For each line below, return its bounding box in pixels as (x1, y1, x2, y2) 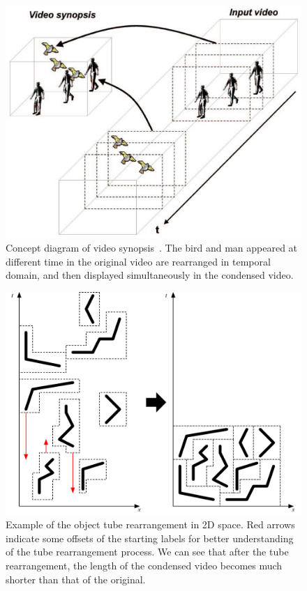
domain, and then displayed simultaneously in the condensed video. (6, 268, 294, 282)
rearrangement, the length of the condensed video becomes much (6, 558, 283, 573)
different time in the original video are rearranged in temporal (6, 254, 271, 268)
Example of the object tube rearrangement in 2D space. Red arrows (6, 517, 295, 532)
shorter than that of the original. (6, 571, 146, 586)
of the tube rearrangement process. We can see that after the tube (6, 544, 289, 559)
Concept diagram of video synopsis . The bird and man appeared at (6, 240, 298, 255)
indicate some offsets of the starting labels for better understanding (6, 530, 294, 545)
